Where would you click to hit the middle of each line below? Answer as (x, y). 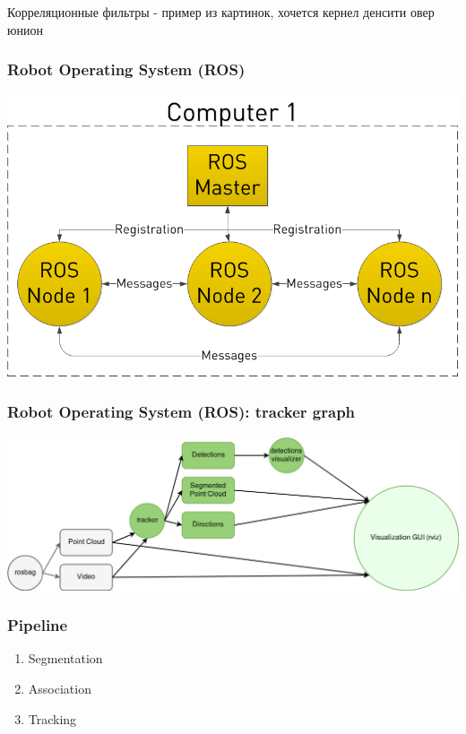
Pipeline (38, 625)
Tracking (52, 718)
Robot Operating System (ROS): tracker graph (181, 412)
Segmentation (65, 658)
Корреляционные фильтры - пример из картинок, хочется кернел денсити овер (221, 12)
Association (60, 688)
